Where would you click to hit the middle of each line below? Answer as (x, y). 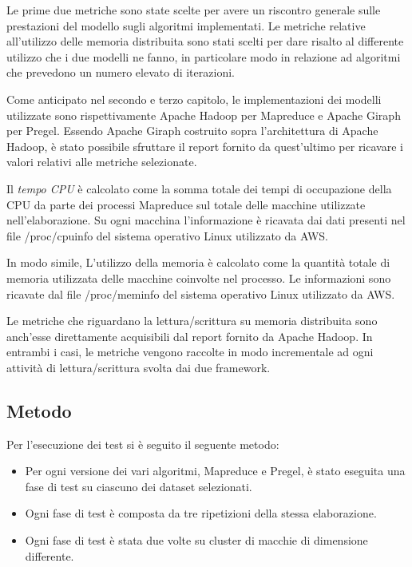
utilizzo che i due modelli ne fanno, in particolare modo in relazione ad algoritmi (204, 56)
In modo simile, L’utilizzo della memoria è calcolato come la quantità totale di (198, 262)
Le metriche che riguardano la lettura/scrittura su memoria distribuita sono (192, 321)
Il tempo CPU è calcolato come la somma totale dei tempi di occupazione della (199, 188)
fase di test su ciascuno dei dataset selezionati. (139, 486)
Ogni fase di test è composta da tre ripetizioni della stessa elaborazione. (201, 513)
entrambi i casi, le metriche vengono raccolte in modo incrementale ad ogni (190, 352)
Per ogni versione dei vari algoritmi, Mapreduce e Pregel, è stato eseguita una (215, 471)
